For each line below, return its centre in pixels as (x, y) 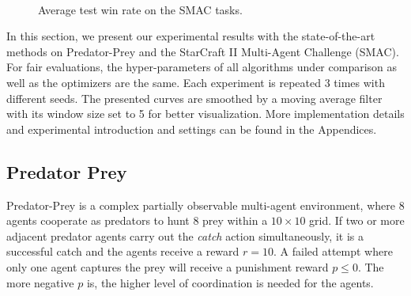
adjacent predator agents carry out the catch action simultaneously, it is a (185, 235)
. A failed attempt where (333, 251)
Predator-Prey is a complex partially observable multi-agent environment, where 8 (205, 205)
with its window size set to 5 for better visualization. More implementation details (205, 114)
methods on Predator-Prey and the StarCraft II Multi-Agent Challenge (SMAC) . (203, 51)
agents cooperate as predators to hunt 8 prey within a (137, 220)
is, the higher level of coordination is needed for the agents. (230, 282)
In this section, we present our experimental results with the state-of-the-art (191, 36)
